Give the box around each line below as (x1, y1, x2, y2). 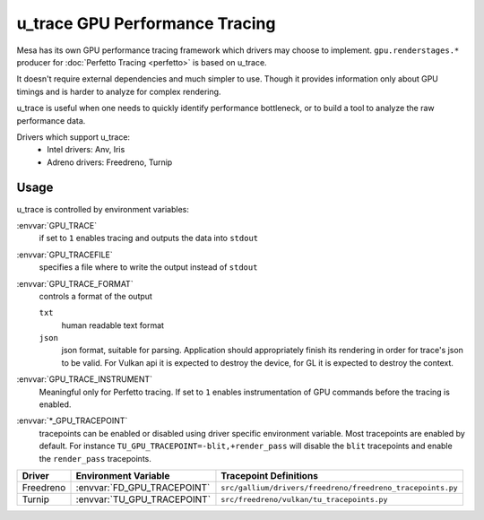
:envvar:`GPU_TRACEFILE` (16, 249, 114, 260)
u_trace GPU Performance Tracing (16, 13, 276, 33)
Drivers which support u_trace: (16, 131, 130, 143)
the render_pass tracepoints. (39, 453, 151, 464)
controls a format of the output (39, 290, 152, 301)
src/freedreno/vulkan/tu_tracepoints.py (220, 494, 388, 504)
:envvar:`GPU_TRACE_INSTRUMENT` (16, 374, 152, 385)
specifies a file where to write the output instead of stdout (39, 262, 258, 273)
